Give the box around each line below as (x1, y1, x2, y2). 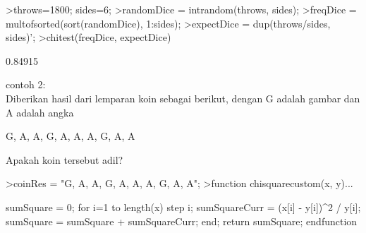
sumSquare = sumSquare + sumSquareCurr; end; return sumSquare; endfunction (6, 213, 358, 228)
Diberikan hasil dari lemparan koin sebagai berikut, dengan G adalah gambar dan (6, 90, 360, 105)
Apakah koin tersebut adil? (6, 152, 123, 167)
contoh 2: (6, 77, 46, 92)
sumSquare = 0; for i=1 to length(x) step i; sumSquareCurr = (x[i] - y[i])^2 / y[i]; (6, 199, 361, 214)
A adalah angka (6, 104, 74, 119)
